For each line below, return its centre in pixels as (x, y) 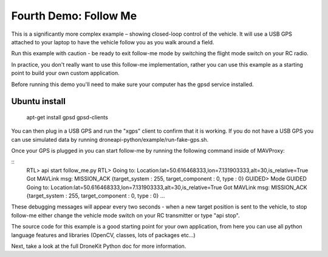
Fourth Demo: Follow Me (74, 16)
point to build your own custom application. (65, 73)
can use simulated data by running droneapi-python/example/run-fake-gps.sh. (110, 139)
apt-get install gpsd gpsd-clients (67, 117)
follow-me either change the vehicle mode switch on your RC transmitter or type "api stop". (125, 215)
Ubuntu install (39, 102)
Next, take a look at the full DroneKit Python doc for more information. (99, 246)
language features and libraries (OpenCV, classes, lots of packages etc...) (103, 235)
